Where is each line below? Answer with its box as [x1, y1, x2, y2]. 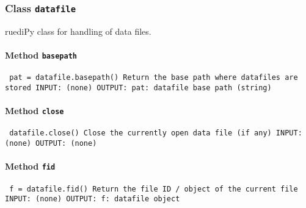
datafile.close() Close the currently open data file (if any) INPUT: [9, 129, 302, 138]
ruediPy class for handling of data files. [5, 24, 151, 37]
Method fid [5, 160, 56, 173]
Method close [5, 104, 64, 117]
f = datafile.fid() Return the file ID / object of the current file [9, 184, 298, 193]
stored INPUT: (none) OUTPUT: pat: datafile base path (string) [5, 83, 272, 92]
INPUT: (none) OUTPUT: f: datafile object [5, 195, 180, 204]
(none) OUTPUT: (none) [5, 139, 97, 148]
